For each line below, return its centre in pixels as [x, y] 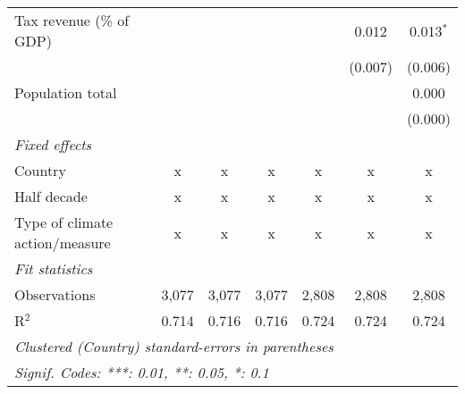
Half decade [51, 196]
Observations [55, 294]
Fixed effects [53, 144]
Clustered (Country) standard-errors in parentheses [174, 346]
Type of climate [64, 222]
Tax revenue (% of [72, 20]
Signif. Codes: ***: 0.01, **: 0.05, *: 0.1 [142, 372]
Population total [66, 92]
